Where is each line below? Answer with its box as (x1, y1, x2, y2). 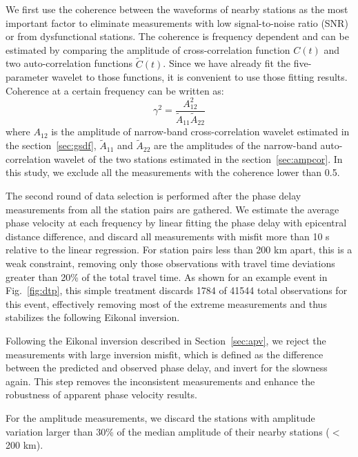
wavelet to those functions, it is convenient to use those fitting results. (51, 70, 348, 84)
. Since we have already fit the (163, 56, 291, 70)
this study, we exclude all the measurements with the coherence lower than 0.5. (6, 165, 340, 179)
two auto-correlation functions (6, 56, 133, 70)
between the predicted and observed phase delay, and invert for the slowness (6, 360, 328, 375)
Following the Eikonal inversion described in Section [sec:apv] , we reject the (6, 333, 326, 347)
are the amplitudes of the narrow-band (154, 138, 317, 153)
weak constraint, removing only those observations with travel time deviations (6, 256, 335, 271)
